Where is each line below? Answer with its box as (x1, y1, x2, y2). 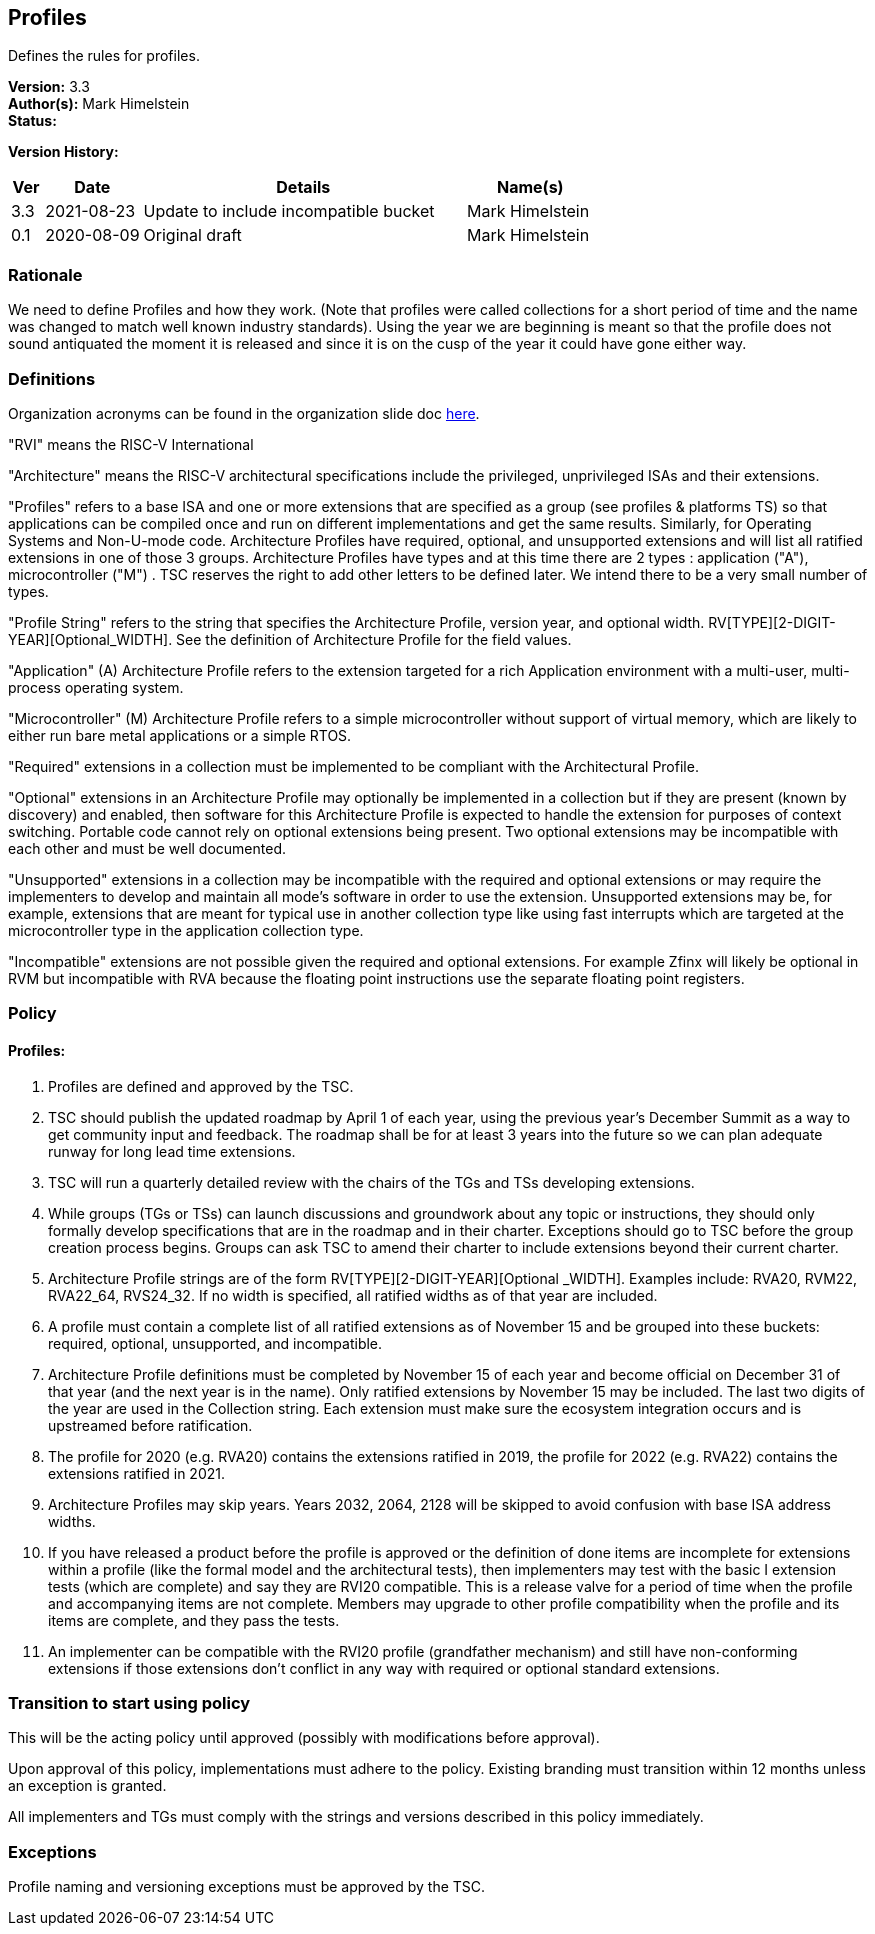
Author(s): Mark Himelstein (8, 95, 190, 113)
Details (276, 177, 331, 198)
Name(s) (497, 177, 564, 198)
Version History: (8, 143, 119, 161)
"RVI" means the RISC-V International (8, 435, 254, 453)
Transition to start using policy (8, 1692, 251, 1713)
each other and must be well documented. (8, 839, 286, 857)
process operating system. (8, 678, 184, 696)
